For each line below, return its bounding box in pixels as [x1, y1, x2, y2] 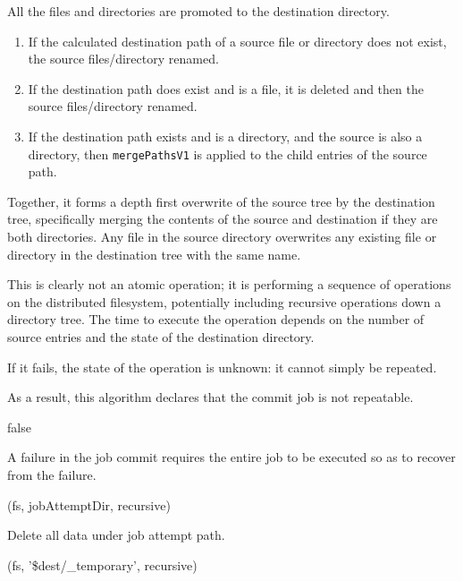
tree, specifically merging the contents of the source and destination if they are [7, 209, 438, 228]
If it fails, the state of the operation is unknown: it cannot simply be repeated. [7, 357, 437, 376]
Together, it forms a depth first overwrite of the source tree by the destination [7, 192, 435, 210]
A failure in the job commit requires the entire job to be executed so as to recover [7, 448, 456, 466]
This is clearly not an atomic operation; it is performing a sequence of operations [7, 275, 451, 294]
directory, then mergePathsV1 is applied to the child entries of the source [28, 144, 427, 163]
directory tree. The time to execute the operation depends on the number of [7, 310, 425, 329]
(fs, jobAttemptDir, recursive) [7, 495, 171, 514]
